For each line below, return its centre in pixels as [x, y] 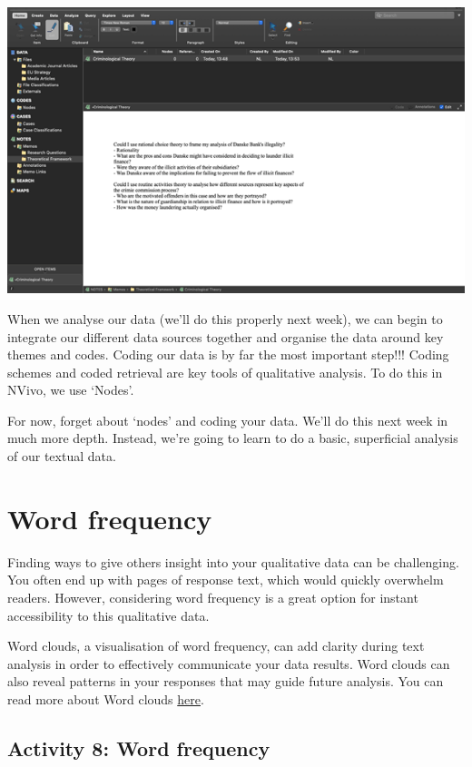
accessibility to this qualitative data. [108, 615]
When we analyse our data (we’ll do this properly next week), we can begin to [225, 318]
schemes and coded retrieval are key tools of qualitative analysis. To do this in [225, 372]
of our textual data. [62, 456]
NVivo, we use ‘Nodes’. [71, 390]
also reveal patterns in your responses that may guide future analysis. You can [226, 681]
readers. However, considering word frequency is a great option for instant [213, 597]
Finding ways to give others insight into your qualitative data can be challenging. [233, 561]
